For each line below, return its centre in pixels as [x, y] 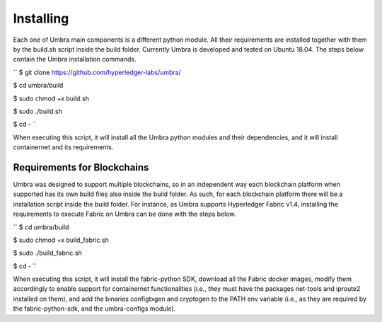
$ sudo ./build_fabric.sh [48, 253]
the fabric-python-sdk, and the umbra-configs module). [94, 309]
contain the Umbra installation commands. [75, 59]
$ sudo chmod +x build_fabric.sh [61, 240]
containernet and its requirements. [63, 147]
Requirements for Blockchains [81, 167]
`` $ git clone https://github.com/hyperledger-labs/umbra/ [97, 72]
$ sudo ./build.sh [38, 111]
